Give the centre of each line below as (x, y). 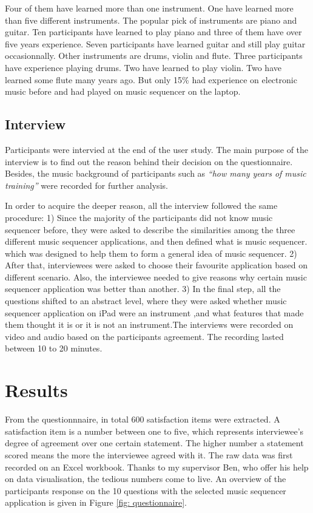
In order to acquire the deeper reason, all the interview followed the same (141, 206)
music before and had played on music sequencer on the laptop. (123, 91)
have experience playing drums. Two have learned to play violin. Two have (143, 67)
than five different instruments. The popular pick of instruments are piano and (151, 20)
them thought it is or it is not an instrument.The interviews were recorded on (149, 324)
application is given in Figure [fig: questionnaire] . (96, 502)
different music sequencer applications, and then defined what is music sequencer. (156, 241)
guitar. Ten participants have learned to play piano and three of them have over (153, 32)
